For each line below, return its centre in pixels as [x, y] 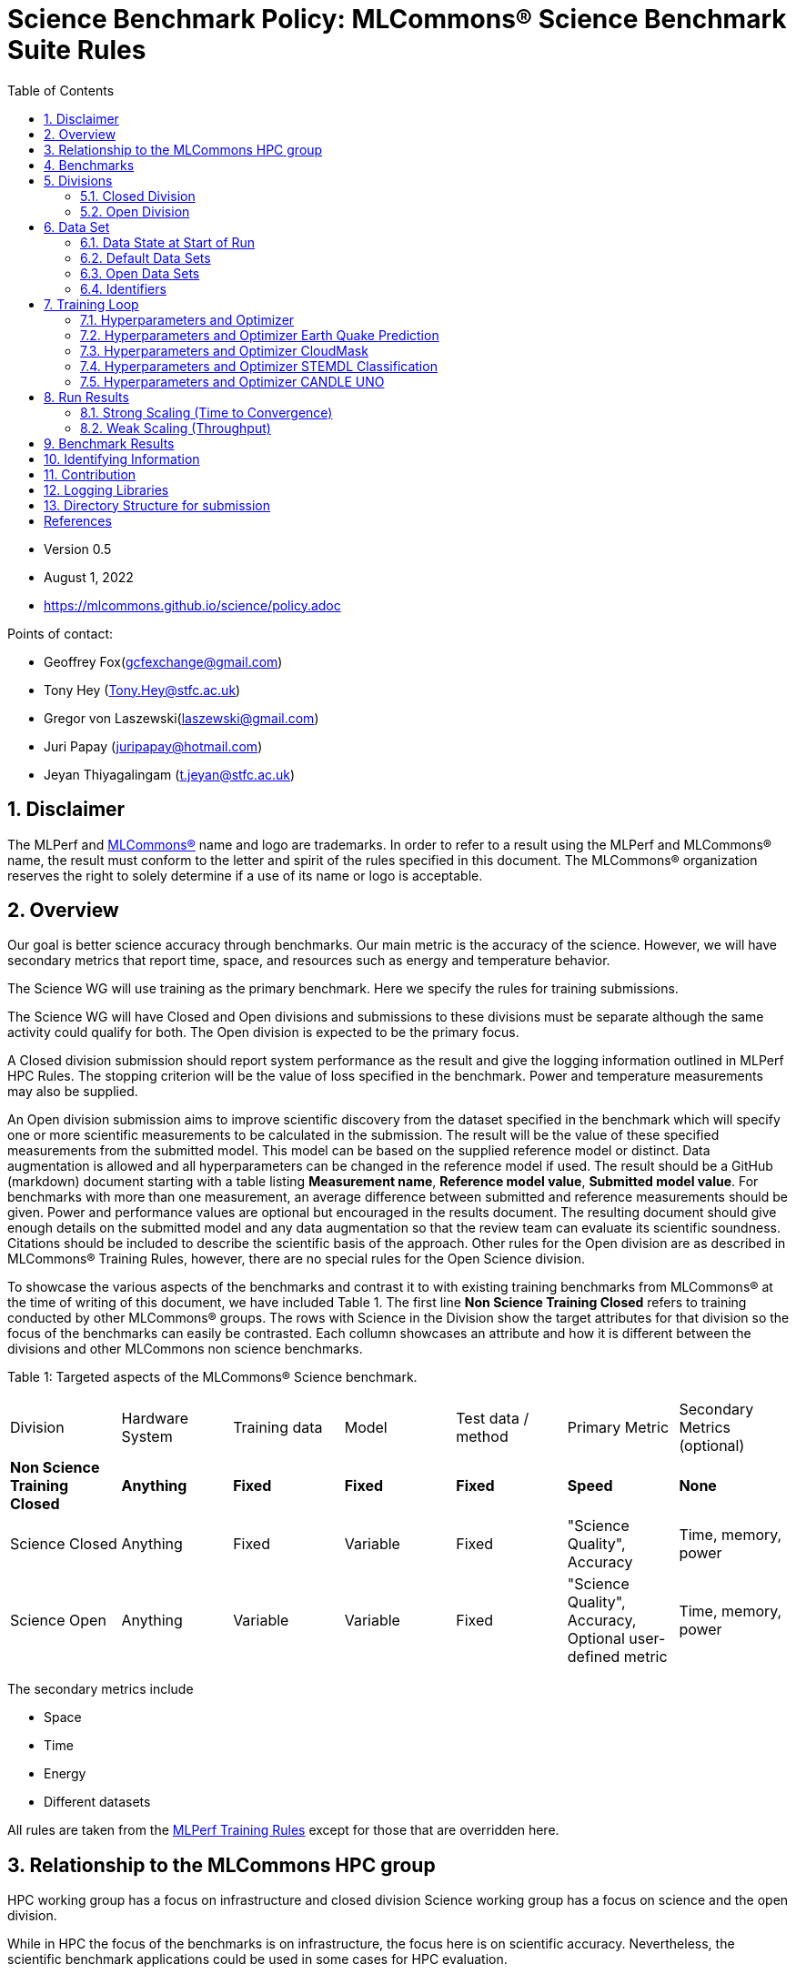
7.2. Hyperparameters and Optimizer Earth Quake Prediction [260, 335]
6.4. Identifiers [123, 288]
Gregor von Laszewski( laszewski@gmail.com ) [181, 718]
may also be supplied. [73, 1092]
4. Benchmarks [89, 165]
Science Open [58, 1621]
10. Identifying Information [122, 458]
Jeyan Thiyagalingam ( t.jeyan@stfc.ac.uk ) [170, 774]
